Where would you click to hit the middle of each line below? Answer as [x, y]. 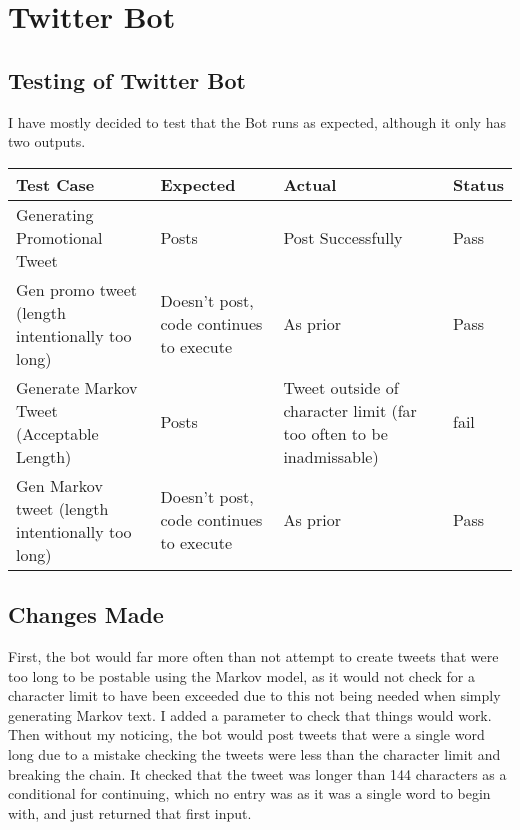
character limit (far [350, 410]
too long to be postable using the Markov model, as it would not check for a [241, 675]
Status [478, 184]
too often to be [335, 433]
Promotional [59, 237]
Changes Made [86, 614]
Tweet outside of [341, 387]
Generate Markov [77, 387]
